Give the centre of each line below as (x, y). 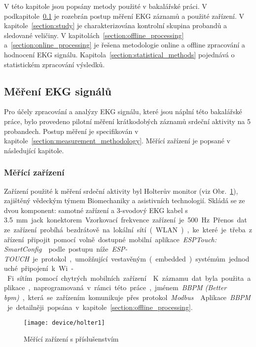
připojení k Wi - (47, 268)
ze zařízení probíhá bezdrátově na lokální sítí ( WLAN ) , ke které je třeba (125, 229)
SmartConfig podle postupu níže (56, 249)
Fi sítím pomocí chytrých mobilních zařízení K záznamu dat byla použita (126, 278)
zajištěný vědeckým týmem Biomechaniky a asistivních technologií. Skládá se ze (125, 200)
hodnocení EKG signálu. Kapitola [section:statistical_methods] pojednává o (119, 54)
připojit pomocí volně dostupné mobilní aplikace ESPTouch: (122, 239)
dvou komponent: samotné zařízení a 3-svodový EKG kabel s (96, 210)
